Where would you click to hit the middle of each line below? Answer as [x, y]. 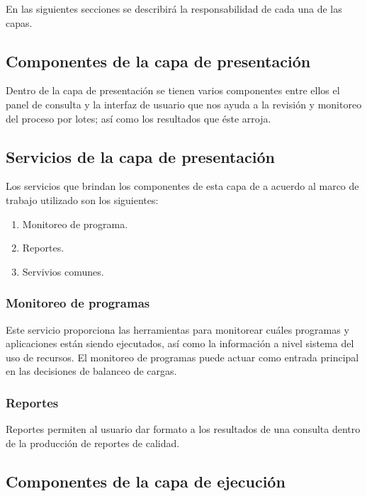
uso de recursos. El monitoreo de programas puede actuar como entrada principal [182, 357]
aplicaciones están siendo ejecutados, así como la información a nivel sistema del [180, 343]
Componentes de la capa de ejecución [146, 481]
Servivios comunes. [63, 271]
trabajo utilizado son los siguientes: [82, 199]
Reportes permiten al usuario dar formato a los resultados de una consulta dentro [183, 429]
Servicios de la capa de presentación [141, 156]
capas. [19, 22]
